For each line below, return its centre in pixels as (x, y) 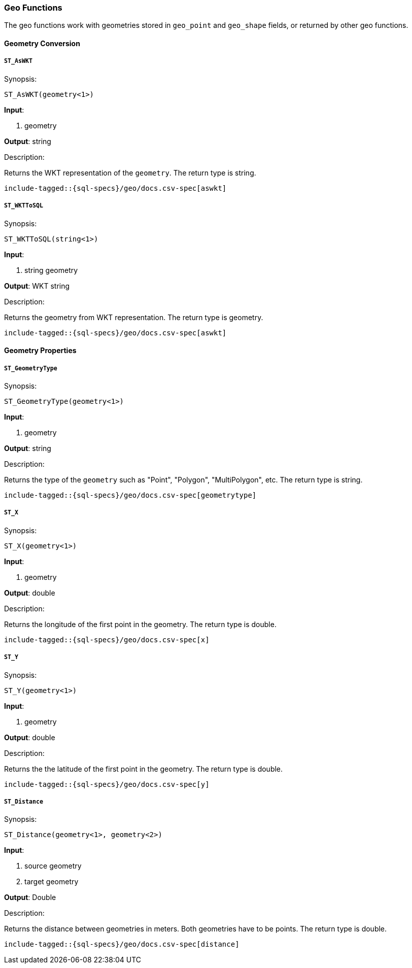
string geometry (51, 270)
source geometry (53, 866)
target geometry (52, 882)
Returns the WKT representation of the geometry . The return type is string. (130, 172)
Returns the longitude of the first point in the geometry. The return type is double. (140, 624)
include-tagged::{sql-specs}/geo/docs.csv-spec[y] (107, 784)
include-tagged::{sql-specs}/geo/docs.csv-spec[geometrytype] (130, 495)
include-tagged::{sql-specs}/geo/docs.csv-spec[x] (107, 639)
